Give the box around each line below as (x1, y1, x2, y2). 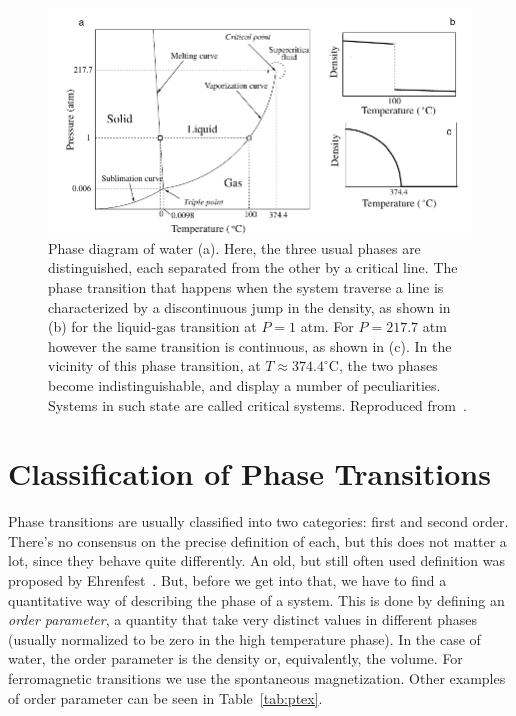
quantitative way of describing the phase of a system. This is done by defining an (8, 589, 505, 610)
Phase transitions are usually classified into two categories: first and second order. (8, 511, 509, 532)
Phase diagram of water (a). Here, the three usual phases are (48, 237, 421, 258)
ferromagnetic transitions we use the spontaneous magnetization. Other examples (8, 668, 506, 689)
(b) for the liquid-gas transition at (48, 316, 257, 337)
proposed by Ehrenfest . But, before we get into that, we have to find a (8, 570, 447, 591)
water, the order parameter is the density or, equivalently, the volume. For (8, 648, 463, 669)
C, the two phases (328, 355, 438, 376)
